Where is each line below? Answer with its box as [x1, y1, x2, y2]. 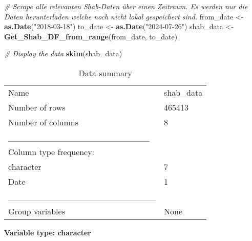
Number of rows [8, 101, 66, 113]
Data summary [78, 67, 132, 79]
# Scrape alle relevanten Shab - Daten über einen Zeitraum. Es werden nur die [4, 1, 248, 11]
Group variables [8, 205, 65, 217]
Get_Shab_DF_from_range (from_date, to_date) [4, 31, 178, 41]
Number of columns [8, 116, 79, 128]
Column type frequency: [8, 145, 95, 158]
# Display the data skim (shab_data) [4, 48, 122, 59]
